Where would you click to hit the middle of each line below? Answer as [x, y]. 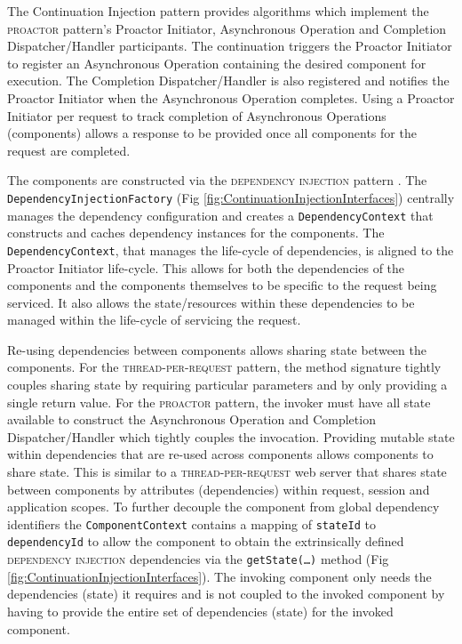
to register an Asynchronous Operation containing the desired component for [217, 63]
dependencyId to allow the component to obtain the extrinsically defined [206, 541]
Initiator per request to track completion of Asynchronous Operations [197, 115]
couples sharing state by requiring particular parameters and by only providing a [227, 385]
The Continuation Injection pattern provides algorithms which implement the [218, 11]
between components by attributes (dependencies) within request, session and [219, 489]
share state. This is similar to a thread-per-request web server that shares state [227, 472]
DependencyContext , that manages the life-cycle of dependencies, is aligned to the [231, 250]
